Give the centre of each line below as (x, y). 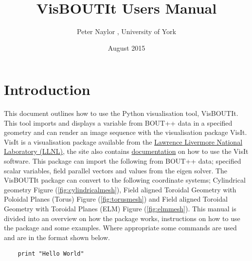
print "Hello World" (51, 254)
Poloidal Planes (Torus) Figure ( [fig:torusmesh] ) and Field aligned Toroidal (116, 199)
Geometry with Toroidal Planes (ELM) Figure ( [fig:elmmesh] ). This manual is (120, 209)
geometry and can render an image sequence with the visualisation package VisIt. (126, 132)
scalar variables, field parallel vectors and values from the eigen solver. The (116, 170)
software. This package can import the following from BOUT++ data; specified (123, 161)
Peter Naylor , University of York (126, 31)
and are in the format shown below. (57, 237)
